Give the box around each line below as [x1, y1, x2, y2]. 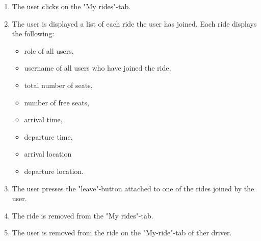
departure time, [24, 131, 73, 142]
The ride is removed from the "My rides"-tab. [12, 210, 153, 221]
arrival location [24, 148, 72, 159]
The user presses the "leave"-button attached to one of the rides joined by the [12, 183, 254, 193]
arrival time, [24, 114, 63, 125]
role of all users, [24, 45, 74, 56]
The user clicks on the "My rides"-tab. [12, 1, 131, 11]
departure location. [24, 165, 84, 176]
